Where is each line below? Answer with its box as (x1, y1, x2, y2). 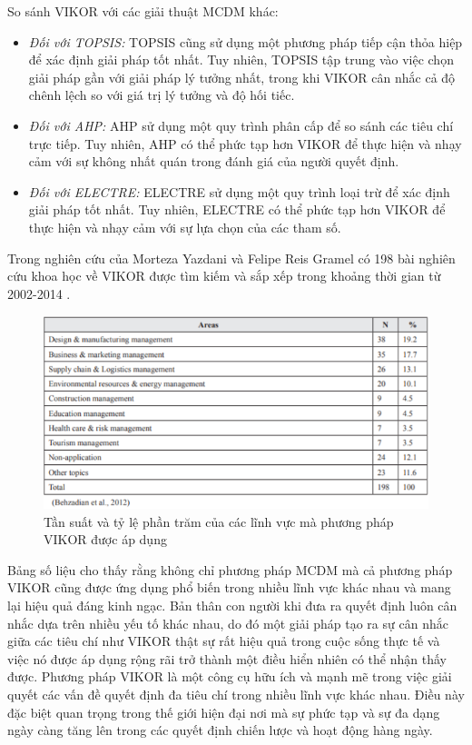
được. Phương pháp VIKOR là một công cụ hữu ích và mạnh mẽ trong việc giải (7, 667, 452, 686)
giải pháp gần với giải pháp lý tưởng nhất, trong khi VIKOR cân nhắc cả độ (28, 67, 456, 86)
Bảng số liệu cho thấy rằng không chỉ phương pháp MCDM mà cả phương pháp (7, 560, 453, 579)
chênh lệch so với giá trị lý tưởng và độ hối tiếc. (28, 85, 295, 104)
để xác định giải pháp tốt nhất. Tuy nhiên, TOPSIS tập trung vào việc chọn (28, 50, 454, 69)
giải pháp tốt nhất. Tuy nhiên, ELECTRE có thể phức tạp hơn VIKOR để (28, 200, 446, 219)
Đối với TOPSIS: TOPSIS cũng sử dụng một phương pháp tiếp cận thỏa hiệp (28, 32, 463, 51)
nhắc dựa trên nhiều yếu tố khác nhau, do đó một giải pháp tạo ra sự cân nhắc (7, 613, 448, 632)
